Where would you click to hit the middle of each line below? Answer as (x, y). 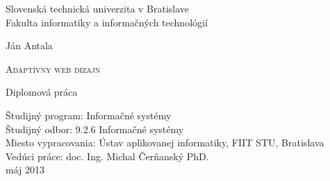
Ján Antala (29, 45)
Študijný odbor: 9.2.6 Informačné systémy (95, 129)
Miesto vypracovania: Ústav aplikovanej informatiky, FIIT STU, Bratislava (165, 143)
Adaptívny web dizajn (53, 68)
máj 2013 (25, 170)
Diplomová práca (42, 92)
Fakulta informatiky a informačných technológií (107, 22)
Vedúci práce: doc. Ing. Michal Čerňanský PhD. (107, 156)
